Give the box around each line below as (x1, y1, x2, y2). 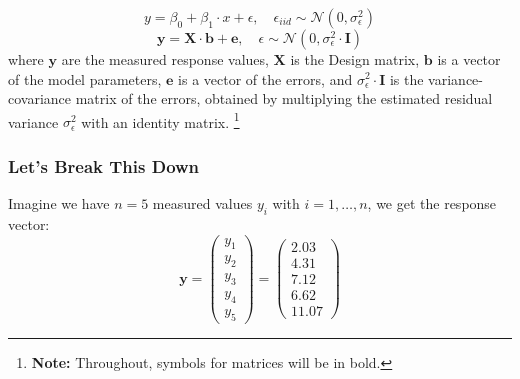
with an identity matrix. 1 (81, 108, 240, 132)
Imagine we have (8, 193, 110, 214)
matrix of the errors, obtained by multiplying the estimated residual (75, 88, 493, 109)
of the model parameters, (8, 68, 162, 89)
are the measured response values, (61, 48, 269, 69)
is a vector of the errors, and (178, 68, 353, 89)
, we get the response (367, 193, 497, 214)
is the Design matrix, (290, 48, 420, 69)
